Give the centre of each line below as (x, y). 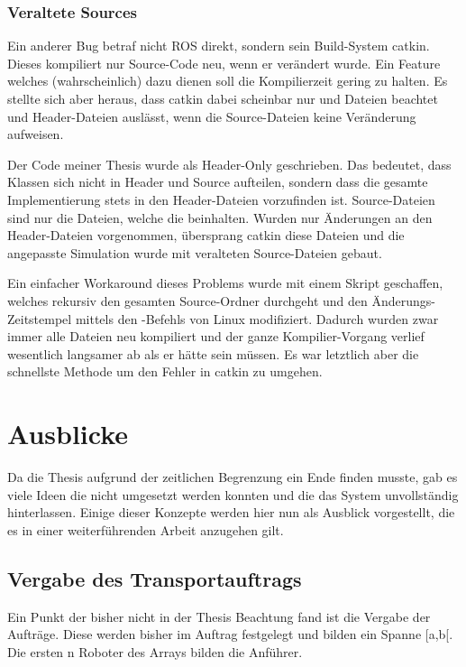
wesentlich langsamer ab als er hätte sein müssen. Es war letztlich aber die (213, 353)
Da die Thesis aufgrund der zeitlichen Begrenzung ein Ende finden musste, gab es (233, 477)
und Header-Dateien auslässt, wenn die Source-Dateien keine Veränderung (212, 116)
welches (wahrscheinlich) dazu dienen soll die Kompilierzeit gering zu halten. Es (228, 81)
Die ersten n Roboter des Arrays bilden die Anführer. (155, 651)
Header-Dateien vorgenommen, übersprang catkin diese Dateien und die (206, 235)
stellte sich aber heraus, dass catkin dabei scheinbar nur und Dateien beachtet (223, 98)
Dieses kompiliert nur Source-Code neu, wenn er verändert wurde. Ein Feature (224, 63)
